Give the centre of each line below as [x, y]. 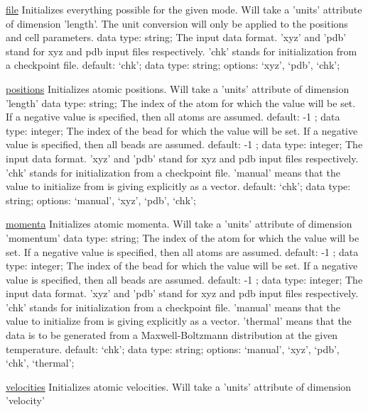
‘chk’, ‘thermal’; [40, 363]
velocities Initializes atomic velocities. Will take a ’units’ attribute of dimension [179, 386]
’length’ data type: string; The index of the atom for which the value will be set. [181, 102]
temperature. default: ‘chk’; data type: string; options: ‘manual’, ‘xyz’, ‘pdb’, [173, 349]
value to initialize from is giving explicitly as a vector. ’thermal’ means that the [179, 321]
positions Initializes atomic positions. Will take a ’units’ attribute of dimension [178, 88]
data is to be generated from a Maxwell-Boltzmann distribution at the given [172, 335]
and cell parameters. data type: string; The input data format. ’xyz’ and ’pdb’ [176, 37]
